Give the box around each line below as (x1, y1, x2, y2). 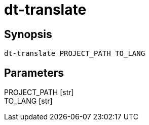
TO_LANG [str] (4, 97, 53, 106)
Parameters (4, 66, 64, 79)
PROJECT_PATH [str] (4, 88, 74, 97)
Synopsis (4, 27, 52, 41)
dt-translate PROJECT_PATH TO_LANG (4, 49, 145, 58)
